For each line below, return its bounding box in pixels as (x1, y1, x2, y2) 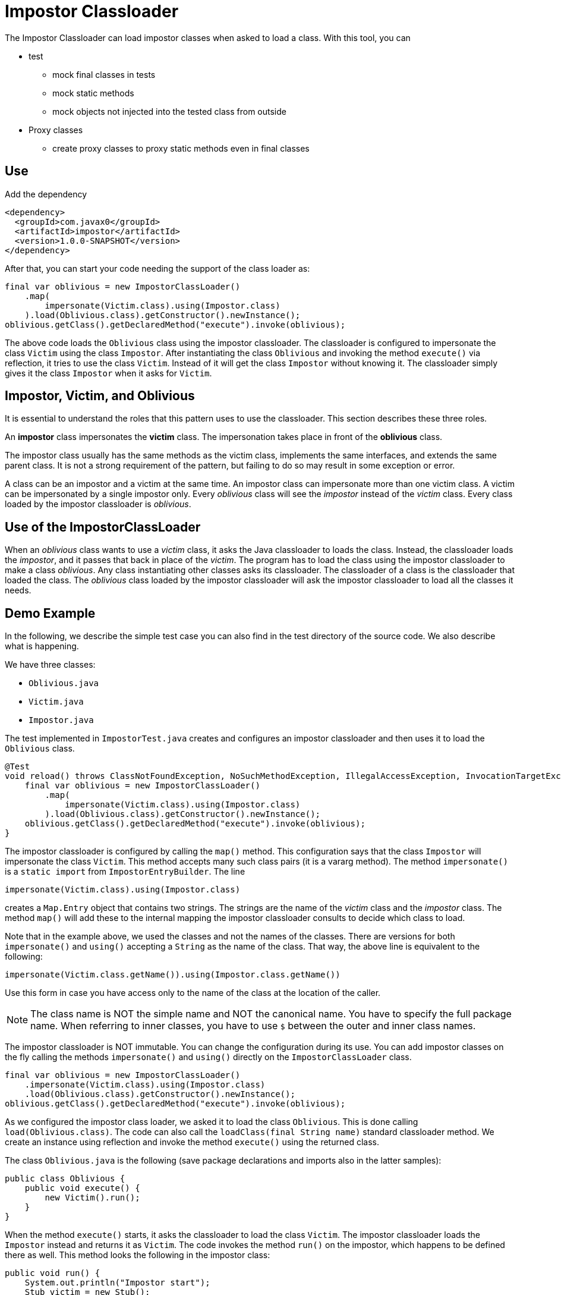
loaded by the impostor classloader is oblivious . (5, 499, 191, 510)
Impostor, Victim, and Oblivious (5, 388, 195, 404)
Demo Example (5, 605, 96, 621)
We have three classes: (5, 659, 96, 670)
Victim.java (29, 697, 84, 707)
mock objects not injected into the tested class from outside (52, 106, 286, 117)
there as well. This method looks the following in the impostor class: (5, 1250, 270, 1261)
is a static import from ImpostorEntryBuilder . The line (5, 866, 245, 877)
